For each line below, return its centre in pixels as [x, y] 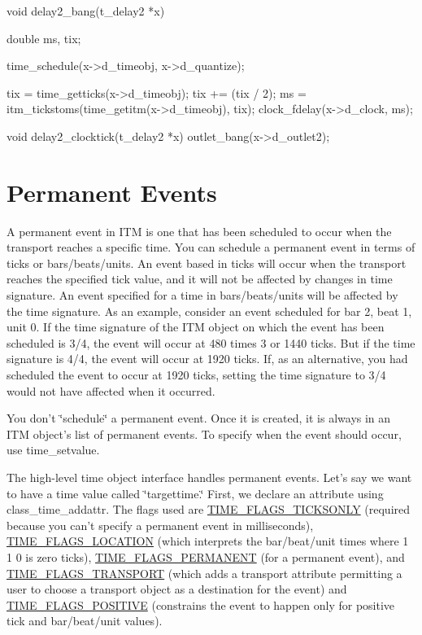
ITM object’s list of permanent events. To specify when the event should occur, [204, 434]
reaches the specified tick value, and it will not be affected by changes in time [200, 279]
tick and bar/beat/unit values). [85, 621]
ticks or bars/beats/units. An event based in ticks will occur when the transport [207, 263]
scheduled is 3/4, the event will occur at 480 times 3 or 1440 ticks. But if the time [211, 342]
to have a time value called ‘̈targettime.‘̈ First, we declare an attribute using [195, 493]
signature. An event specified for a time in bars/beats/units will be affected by [202, 295]
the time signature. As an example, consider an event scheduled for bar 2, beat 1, [209, 311]
